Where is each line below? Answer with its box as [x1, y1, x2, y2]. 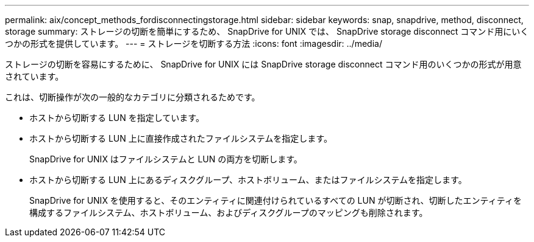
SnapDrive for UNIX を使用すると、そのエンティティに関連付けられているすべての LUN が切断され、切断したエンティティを [29, 195, 522, 206]
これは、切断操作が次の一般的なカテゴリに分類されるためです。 [5, 92, 260, 102]
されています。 [5, 71, 64, 81]
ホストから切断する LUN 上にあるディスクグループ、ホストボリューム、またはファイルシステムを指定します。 [29, 175, 467, 185]
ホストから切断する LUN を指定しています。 [29, 112, 204, 123]
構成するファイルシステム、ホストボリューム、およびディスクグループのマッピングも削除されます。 [29, 207, 428, 218]
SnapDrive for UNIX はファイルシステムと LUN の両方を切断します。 [29, 154, 302, 164]
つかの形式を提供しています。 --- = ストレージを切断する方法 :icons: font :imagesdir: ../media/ [5, 38, 382, 49]
